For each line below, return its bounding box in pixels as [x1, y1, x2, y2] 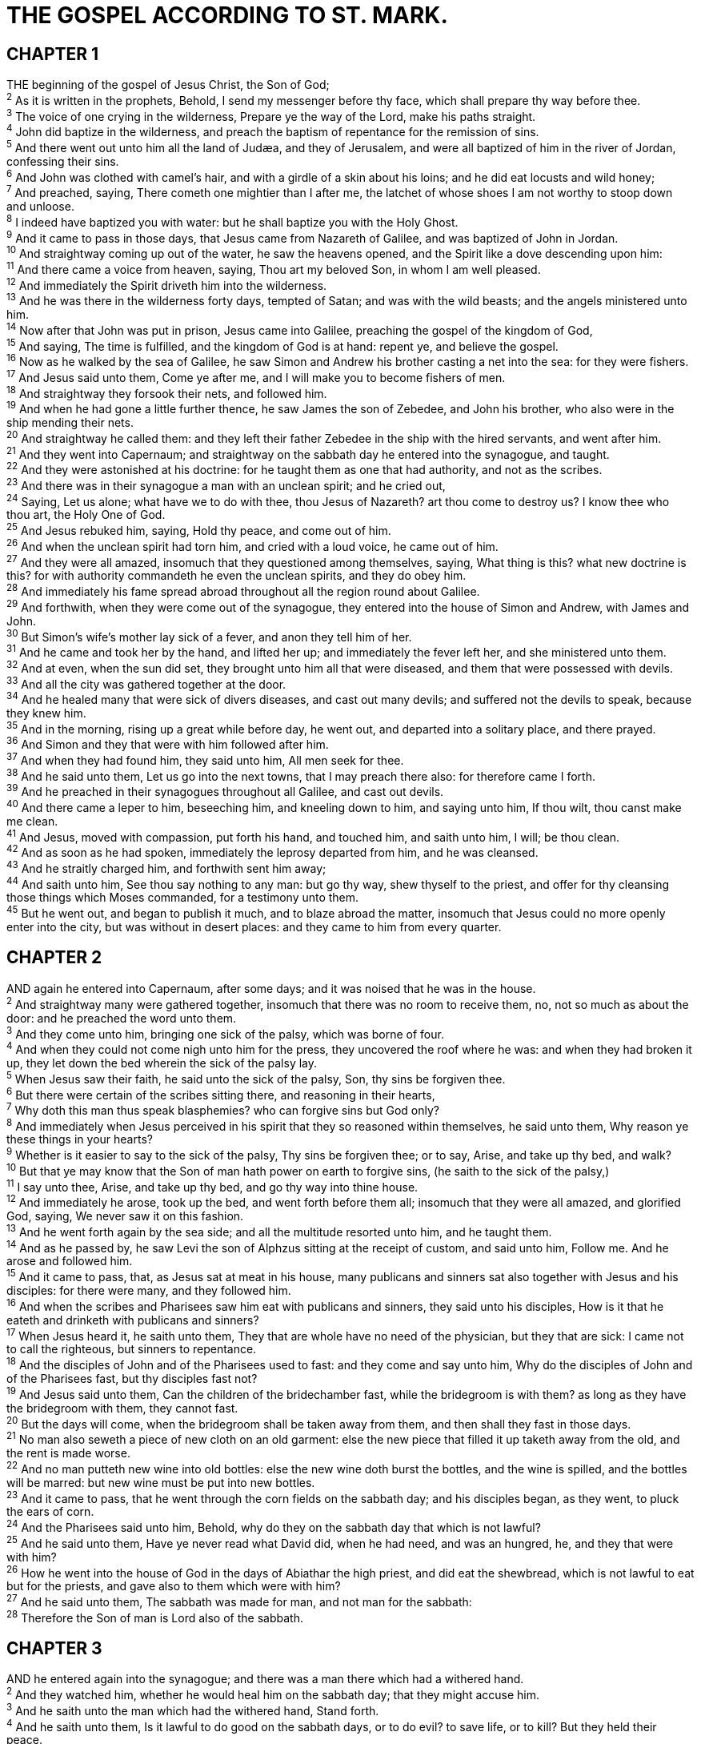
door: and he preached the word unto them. [6, 1011, 237, 1025]
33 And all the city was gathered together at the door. [6, 674, 286, 691]
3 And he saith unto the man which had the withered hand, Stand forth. [6, 1702, 379, 1718]
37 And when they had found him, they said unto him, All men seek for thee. [6, 751, 404, 767]
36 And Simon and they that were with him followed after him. [6, 735, 329, 752]
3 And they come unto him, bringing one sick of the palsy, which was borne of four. [6, 1024, 444, 1041]
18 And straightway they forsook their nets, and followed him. [6, 384, 327, 400]
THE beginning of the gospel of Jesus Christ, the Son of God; [6, 78, 330, 92]
